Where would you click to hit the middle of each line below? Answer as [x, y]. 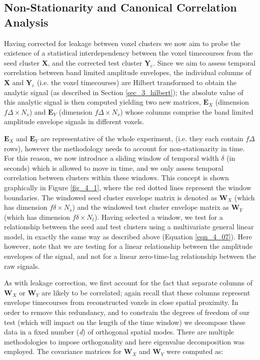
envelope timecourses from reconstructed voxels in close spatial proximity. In [121, 302]
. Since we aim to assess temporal [204, 62]
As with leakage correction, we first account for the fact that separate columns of [128, 283]
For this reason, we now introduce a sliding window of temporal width [111, 158]
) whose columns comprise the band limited [187, 111]
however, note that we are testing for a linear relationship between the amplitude [128, 246]
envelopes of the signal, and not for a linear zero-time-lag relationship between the [130, 256]
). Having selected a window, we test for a [158, 217]
